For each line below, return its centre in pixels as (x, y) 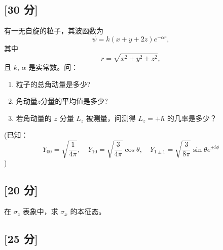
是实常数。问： (53, 67)
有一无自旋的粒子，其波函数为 (54, 31)
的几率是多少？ (192, 118)
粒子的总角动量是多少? (53, 84)
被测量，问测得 (111, 118)
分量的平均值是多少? (74, 101)
